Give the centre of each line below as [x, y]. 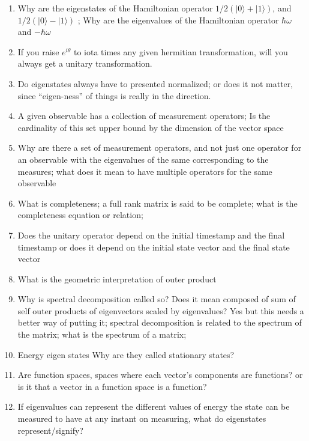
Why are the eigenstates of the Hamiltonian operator [115, 8]
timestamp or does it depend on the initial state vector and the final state [154, 247]
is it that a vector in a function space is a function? [112, 386]
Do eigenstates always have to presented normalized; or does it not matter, [155, 83]
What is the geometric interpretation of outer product [117, 278]
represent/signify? [50, 430]
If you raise [38, 51]
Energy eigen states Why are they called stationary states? [126, 354]
